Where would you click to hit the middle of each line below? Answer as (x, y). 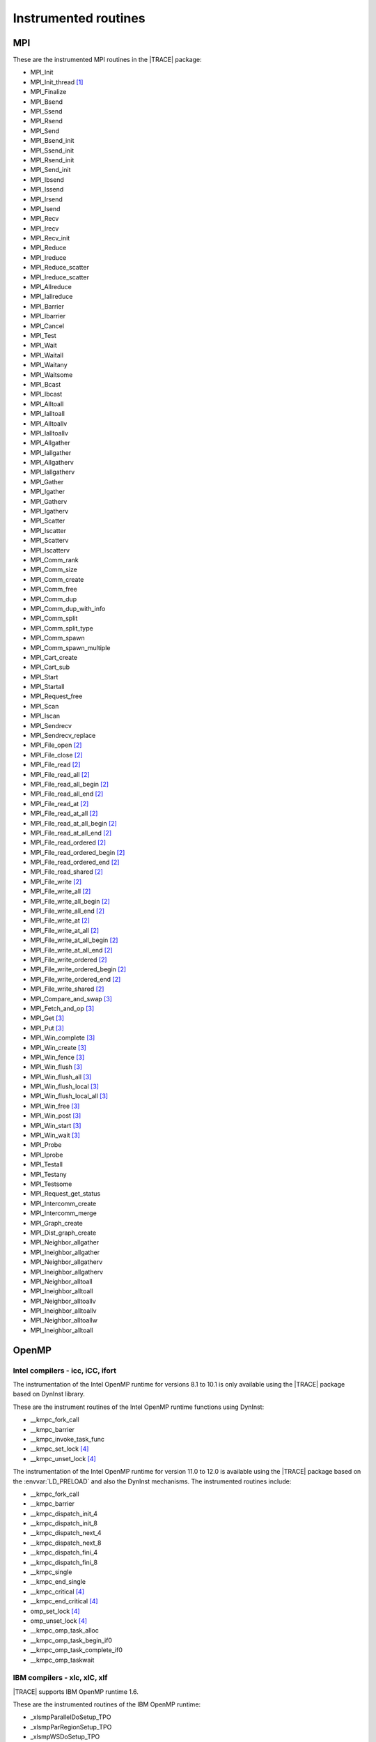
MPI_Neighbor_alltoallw (64, 1320)
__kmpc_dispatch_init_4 (64, 1513)
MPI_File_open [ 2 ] (56, 745)
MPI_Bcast (46, 384)
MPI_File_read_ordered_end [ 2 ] (75, 862)
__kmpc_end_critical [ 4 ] (64, 1601)
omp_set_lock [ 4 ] (55, 1611)
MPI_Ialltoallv (49, 433)
